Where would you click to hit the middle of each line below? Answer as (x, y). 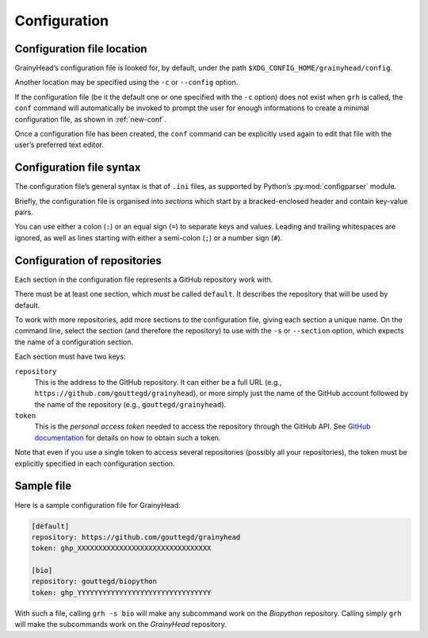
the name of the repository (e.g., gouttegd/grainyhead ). (130, 404)
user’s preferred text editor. (59, 145)
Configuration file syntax (78, 168)
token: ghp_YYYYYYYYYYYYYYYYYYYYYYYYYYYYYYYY (121, 592)
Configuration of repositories (88, 261)
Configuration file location (81, 49)
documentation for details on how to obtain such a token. (128, 437)
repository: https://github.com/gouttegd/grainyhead (136, 537)
